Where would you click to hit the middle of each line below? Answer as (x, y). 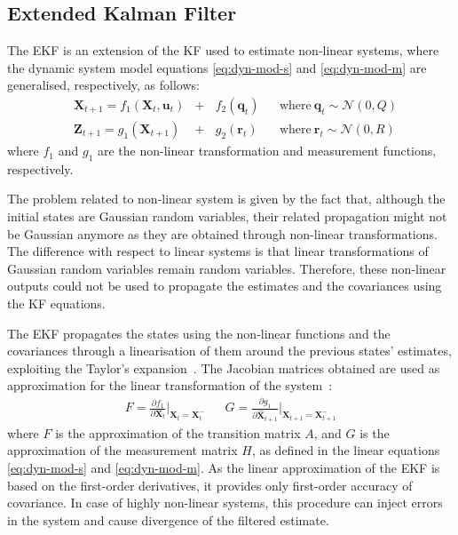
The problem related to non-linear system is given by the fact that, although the (226, 199)
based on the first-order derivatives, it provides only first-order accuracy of (210, 485)
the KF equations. (56, 303)
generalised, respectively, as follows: (103, 85)
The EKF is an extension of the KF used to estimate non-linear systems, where (223, 50)
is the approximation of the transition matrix (178, 432)
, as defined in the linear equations (346, 450)
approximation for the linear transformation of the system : (170, 385)
